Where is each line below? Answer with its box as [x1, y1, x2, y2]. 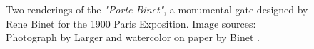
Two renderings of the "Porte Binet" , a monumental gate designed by [6, 2, 308, 16]
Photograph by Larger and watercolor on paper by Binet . [6, 30, 260, 45]
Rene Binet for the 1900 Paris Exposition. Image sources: [6, 16, 256, 31]
